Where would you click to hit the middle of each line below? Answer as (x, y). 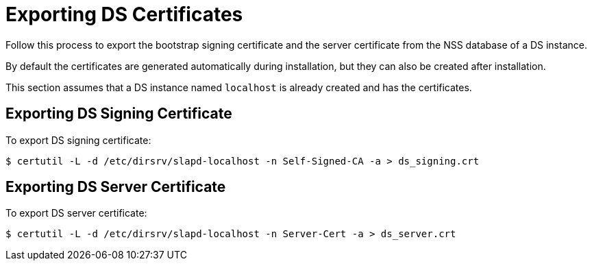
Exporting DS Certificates (124, 14)
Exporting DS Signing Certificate (119, 114)
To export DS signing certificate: (78, 140)
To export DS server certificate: (76, 213)
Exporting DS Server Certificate (116, 187)
